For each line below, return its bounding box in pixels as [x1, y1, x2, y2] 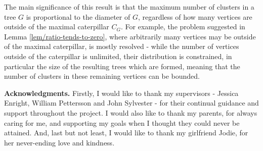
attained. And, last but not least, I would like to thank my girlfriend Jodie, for [4, 127, 248, 138]
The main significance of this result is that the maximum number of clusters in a [4, 2, 254, 12]
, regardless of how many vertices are [138, 11, 252, 22]
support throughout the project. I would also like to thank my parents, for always [4, 107, 257, 118]
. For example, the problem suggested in [121, 21, 245, 32]
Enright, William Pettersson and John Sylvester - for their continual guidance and [4, 97, 259, 108]
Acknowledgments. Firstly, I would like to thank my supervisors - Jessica [4, 87, 239, 98]
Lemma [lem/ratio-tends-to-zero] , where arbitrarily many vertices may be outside [4, 31, 256, 41]
